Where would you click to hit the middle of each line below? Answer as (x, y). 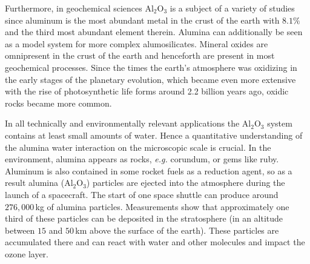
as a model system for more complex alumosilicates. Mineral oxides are (137, 43)
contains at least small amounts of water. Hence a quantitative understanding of (154, 135)
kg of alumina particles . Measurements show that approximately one (162, 206)
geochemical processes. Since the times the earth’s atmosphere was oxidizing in (151, 67)
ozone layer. (27, 253)
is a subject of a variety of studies (232, 8)
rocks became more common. (58, 103)
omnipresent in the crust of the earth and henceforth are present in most (140, 55)
